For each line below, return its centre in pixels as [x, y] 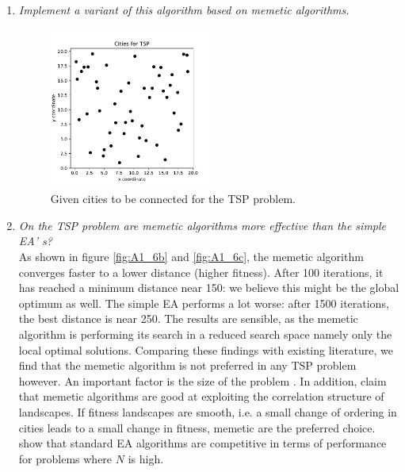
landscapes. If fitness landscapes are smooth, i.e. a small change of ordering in [208, 412]
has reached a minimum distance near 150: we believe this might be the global [209, 288]
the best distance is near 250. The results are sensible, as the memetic [188, 319]
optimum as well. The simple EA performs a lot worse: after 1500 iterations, [204, 303]
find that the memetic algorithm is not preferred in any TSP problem [187, 365]
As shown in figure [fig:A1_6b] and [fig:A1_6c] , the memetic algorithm [191, 257]
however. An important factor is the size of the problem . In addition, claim [202, 380]
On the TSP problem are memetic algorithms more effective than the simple [202, 225]
